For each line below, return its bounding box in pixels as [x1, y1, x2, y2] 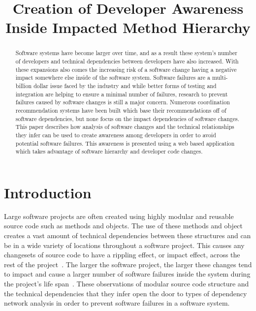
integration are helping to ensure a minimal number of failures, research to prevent [15, 90, 228, 98]
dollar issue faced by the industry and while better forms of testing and [33, 81, 217, 90]
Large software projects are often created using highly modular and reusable [4, 211, 234, 221]
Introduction [4, 182, 92, 202]
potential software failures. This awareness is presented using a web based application [15, 139, 235, 147]
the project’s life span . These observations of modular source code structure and [4, 278, 249, 288]
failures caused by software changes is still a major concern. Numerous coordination [15, 98, 230, 106]
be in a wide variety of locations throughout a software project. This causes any [4, 240, 245, 250]
